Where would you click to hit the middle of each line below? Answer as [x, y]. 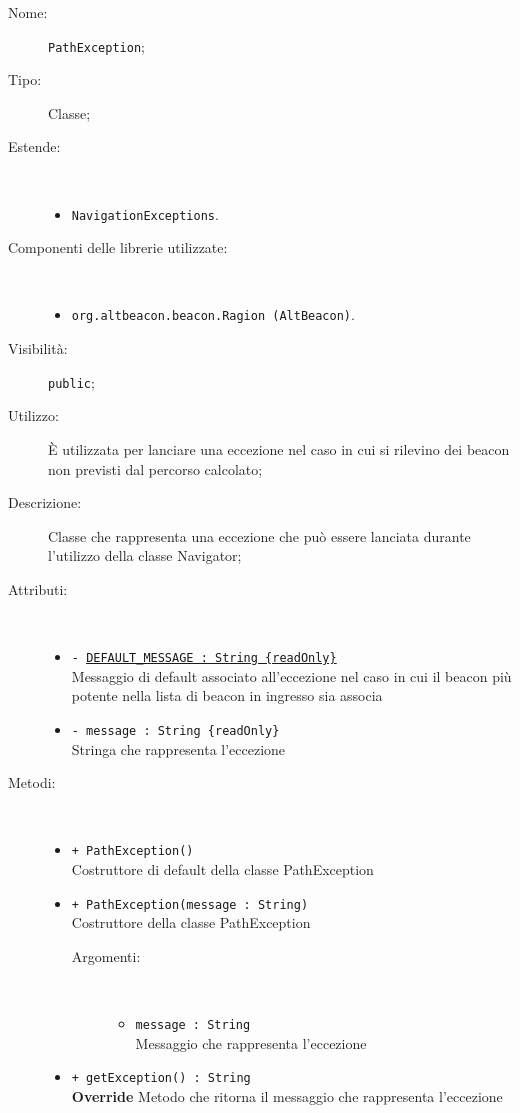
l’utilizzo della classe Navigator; [145, 555]
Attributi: [38, 588]
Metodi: [32, 782]
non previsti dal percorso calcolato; [155, 468]
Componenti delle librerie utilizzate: [118, 247]
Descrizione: [45, 502]
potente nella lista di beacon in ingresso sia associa [227, 695]
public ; [71, 381]
